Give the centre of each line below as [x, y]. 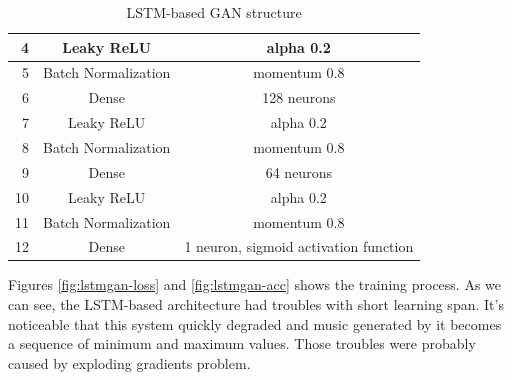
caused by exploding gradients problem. [129, 362]
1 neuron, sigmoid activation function [299, 246]
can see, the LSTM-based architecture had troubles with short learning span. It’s [256, 304]
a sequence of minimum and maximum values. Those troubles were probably [242, 343]
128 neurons [299, 97]
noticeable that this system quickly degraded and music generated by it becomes [255, 323]
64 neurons [298, 171]
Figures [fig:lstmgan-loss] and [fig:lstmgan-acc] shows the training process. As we [255, 284]
